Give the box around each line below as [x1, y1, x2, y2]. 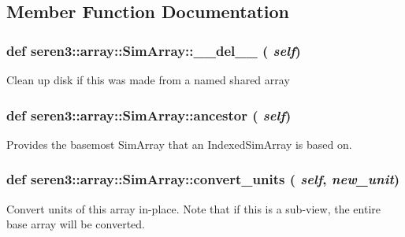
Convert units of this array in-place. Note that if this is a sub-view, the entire [6, 200, 381, 217]
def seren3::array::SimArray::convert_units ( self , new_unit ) [6, 169, 400, 189]
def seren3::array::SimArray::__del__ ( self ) [6, 40, 301, 60]
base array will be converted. [6, 216, 145, 232]
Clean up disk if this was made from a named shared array [6, 72, 290, 87]
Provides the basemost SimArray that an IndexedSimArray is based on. [6, 135, 352, 152]
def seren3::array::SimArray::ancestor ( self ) [6, 105, 292, 124]
